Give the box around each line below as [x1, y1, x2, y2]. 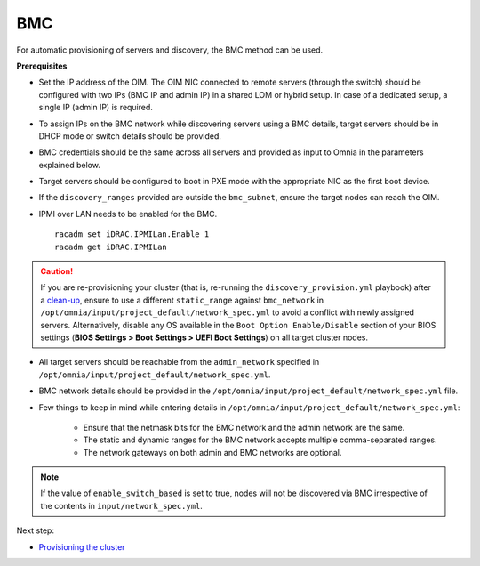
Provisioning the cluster [38, 541, 125, 552]
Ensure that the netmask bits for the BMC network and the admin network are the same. [83, 422, 405, 433]
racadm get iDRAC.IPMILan [54, 241, 168, 252]
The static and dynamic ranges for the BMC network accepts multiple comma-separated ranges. [83, 434, 437, 445]
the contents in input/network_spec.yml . [40, 500, 204, 511]
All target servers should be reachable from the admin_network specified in [38, 357, 320, 368]
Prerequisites [16, 61, 68, 71]
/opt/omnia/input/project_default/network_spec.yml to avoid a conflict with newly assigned [40, 307, 415, 318]
